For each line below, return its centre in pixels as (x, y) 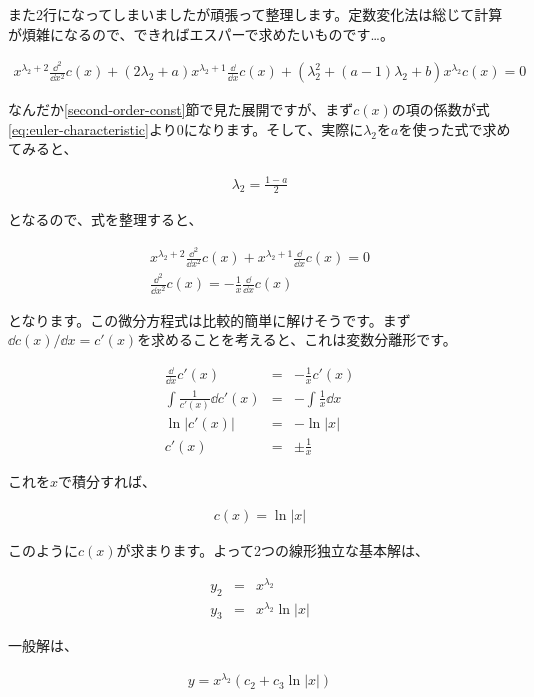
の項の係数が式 (440, 109)
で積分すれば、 (107, 481)
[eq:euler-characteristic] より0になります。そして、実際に (186, 128)
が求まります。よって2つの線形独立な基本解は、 (273, 550)
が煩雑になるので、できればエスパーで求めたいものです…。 (201, 33)
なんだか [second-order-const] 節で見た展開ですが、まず (181, 109)
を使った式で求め (454, 128)
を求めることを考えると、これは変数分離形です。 (297, 339)
